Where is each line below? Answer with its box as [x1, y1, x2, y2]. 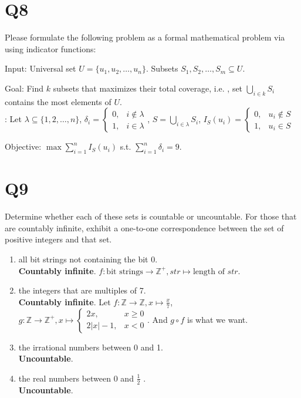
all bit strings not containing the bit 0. [18, 253, 158, 265]
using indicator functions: [5, 42, 96, 55]
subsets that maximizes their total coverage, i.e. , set [53, 82, 243, 94]
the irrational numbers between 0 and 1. [18, 340, 163, 353]
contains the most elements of [5, 95, 111, 107]
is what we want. [187, 313, 248, 325]
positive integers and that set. [5, 233, 112, 245]
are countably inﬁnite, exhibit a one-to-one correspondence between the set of [5, 221, 284, 234]
